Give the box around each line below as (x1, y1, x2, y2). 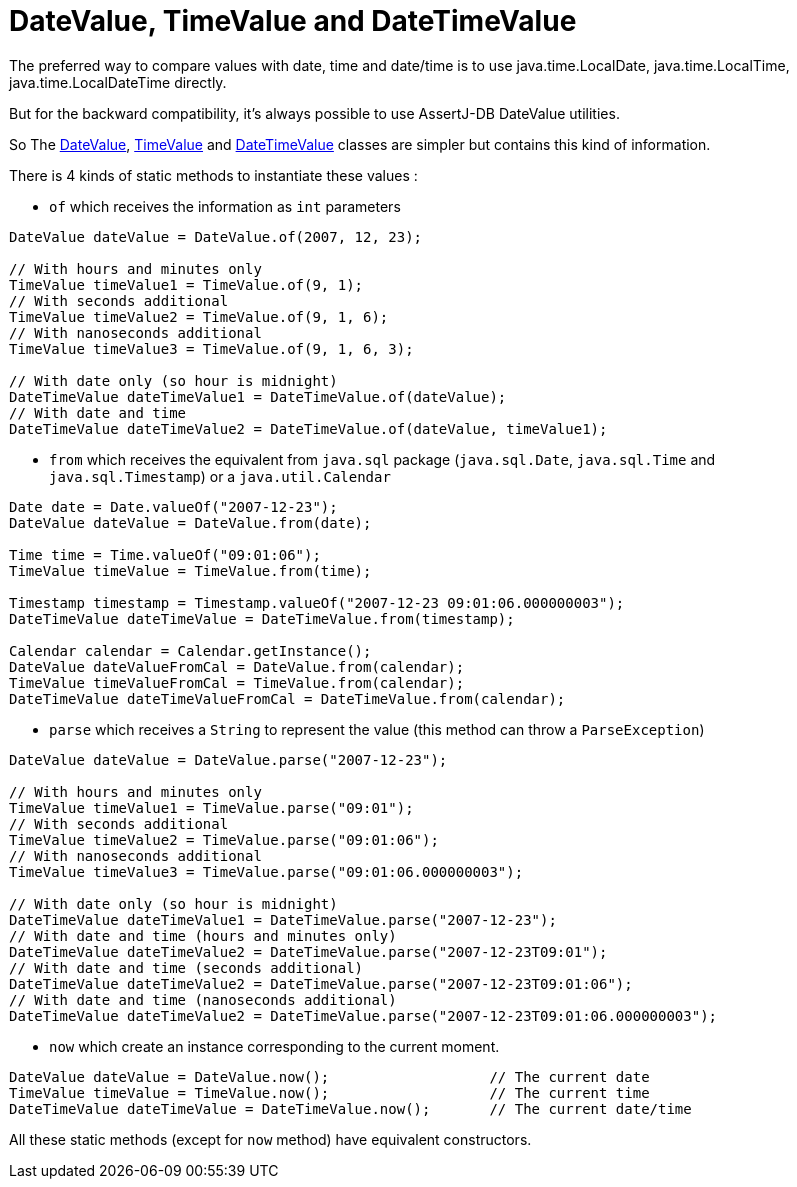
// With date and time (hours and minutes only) (9, 927, 397, 944)
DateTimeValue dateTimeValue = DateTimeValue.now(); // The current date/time (9, 1100, 692, 1117)
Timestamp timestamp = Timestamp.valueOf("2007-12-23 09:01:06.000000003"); (9, 594, 625, 611)
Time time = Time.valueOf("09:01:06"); (9, 546, 321, 563)
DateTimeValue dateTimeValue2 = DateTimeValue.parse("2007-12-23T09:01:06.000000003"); (9, 1007, 718, 1024)
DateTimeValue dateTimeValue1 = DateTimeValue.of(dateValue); (9, 388, 507, 405)
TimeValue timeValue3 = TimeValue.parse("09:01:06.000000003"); (9, 863, 524, 880)
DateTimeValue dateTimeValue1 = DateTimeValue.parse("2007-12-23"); (9, 911, 557, 928)
